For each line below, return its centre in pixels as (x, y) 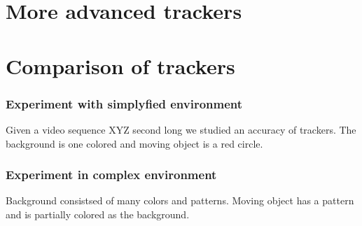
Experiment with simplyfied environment (124, 103)
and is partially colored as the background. (98, 214)
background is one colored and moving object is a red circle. (134, 143)
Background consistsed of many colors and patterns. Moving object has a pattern (180, 200)
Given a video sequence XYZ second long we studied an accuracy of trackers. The (181, 129)
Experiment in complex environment (111, 175)
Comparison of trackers (120, 65)
